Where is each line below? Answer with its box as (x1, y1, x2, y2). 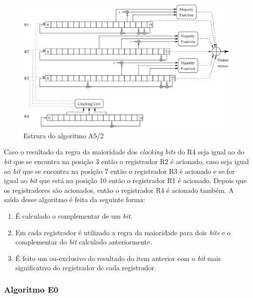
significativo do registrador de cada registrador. (15, 262, 156, 273)
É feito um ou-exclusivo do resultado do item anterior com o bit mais (15, 253, 221, 263)
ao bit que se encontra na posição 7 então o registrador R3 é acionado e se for (4, 166, 235, 176)
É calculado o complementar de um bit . (15, 211, 132, 221)
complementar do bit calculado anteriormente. (15, 237, 152, 247)
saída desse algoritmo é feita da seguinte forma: (4, 194, 145, 205)
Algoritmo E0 (4, 283, 58, 295)
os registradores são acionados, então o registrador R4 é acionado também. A (4, 185, 234, 195)
